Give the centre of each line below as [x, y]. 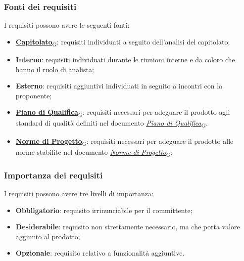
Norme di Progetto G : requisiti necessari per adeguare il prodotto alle [124, 141]
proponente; [34, 95]
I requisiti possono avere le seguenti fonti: [67, 25]
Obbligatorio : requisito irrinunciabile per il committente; [104, 210]
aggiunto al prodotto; [48, 236]
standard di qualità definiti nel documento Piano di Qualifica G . [112, 124]
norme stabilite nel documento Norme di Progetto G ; [94, 152]
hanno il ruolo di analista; [55, 69]
